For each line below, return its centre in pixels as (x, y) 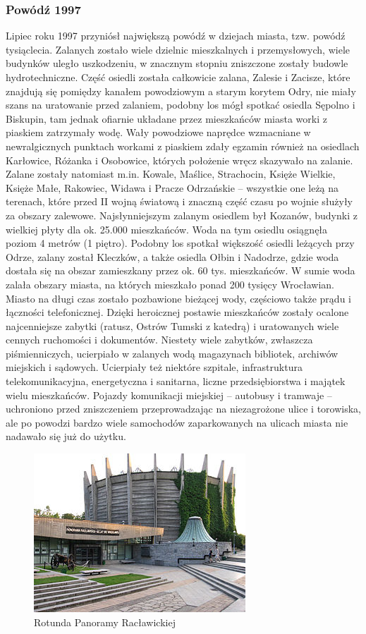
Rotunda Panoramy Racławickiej (105, 622)
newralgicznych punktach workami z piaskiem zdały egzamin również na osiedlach (183, 146)
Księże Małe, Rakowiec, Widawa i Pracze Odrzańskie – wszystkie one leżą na (172, 187)
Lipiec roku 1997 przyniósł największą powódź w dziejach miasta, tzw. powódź (176, 36)
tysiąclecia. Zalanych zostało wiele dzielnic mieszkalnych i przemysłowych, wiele (178, 49)
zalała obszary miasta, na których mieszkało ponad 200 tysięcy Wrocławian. (170, 284)
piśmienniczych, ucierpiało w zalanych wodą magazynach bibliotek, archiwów (172, 353)
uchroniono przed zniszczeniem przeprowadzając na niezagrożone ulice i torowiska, (183, 409)
